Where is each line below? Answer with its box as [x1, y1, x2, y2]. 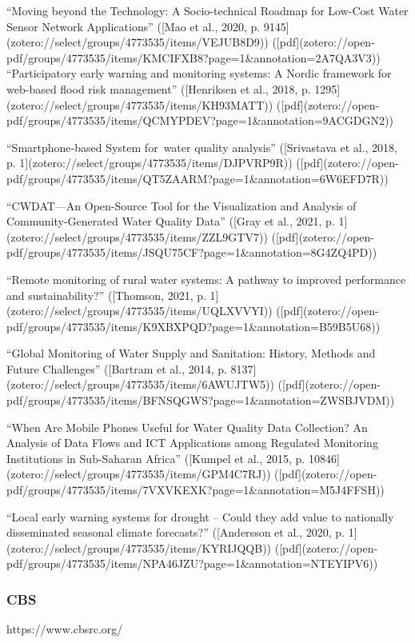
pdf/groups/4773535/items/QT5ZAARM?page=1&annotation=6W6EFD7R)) [6, 170, 389, 186]
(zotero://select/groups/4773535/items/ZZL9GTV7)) [6, 228, 268, 245]
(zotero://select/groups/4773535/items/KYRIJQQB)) [6, 539, 272, 556]
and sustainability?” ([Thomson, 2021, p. [6, 286, 206, 303]
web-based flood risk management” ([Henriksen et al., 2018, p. [6, 80, 311, 97]
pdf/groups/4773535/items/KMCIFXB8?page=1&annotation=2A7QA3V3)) [6, 49, 381, 66]
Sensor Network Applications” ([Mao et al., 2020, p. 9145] [6, 18, 289, 34]
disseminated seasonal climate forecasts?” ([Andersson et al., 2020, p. [6, 524, 345, 541]
